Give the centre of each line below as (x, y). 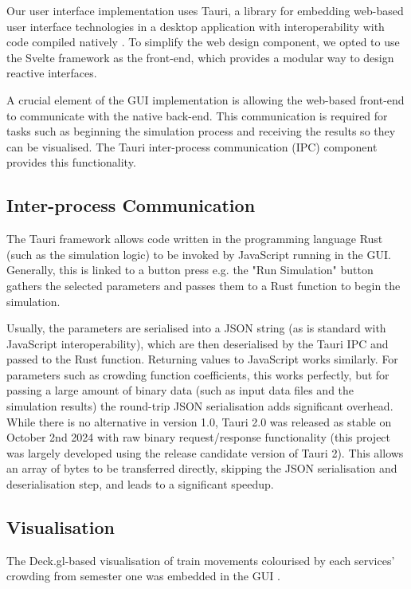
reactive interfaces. (52, 73)
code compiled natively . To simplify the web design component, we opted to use (203, 42)
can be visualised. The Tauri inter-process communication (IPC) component (192, 146)
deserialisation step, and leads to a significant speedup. (140, 484)
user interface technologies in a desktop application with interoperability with (196, 26)
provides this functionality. (71, 162)
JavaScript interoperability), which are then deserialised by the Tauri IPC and (198, 343)
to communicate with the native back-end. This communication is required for (197, 115)
